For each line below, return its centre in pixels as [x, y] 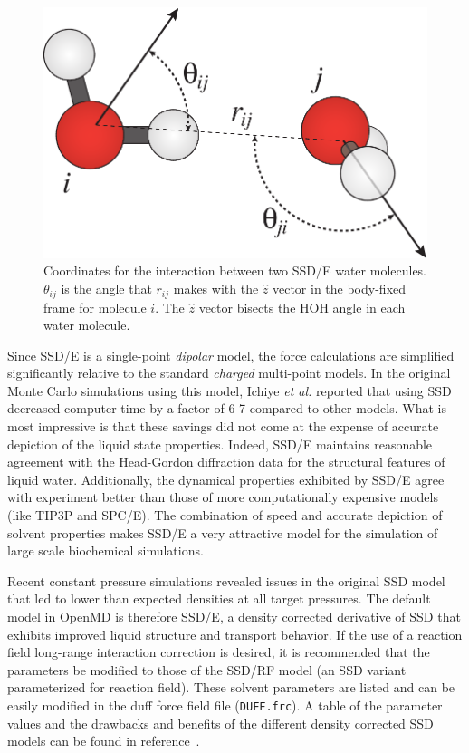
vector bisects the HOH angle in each [302, 307]
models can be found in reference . [104, 741]
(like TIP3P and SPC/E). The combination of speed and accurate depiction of [225, 515]
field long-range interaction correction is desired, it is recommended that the [219, 652]
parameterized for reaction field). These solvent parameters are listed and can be [231, 687]
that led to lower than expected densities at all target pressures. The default [219, 599]
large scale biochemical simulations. [105, 550]
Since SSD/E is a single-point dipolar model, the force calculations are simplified [231, 355]
